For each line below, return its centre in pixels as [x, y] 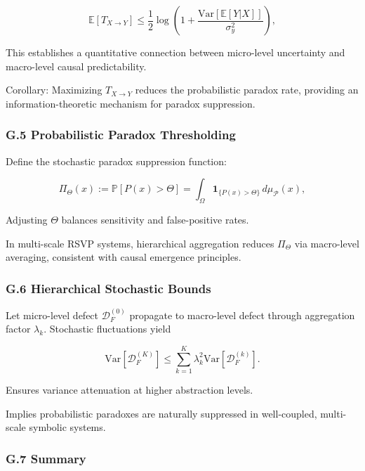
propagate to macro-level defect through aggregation [242, 315]
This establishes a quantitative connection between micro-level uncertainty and [175, 52]
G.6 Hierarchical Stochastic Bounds [108, 288]
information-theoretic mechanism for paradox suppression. [131, 103]
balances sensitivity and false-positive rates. [155, 219]
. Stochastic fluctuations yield [107, 329]
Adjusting [27, 219]
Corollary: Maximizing [54, 90]
